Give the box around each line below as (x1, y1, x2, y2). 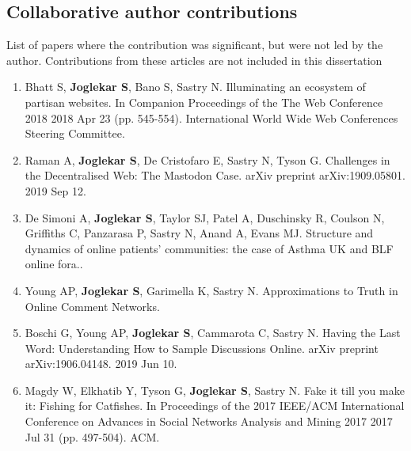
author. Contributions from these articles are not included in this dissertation (6, 51, 382, 68)
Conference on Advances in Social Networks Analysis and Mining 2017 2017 (25, 413, 393, 430)
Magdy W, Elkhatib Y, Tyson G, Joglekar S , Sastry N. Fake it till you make (25, 381, 405, 398)
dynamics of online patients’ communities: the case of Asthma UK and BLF (25, 240, 394, 256)
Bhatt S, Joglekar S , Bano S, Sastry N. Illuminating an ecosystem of (25, 78, 366, 95)
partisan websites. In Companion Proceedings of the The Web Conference (25, 93, 383, 110)
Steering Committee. (25, 125, 125, 142)
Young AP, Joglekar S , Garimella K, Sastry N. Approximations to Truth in (25, 282, 398, 298)
